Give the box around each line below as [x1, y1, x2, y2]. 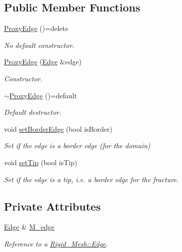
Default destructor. [4, 107, 62, 117]
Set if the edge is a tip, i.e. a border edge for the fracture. [4, 174, 179, 184]
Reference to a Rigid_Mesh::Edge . [4, 238, 108, 249]
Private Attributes [4, 198, 101, 214]
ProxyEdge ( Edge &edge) [4, 56, 82, 67]
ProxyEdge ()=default [9, 90, 77, 100]
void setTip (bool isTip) [4, 157, 78, 167]
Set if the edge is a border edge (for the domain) [4, 140, 151, 151]
